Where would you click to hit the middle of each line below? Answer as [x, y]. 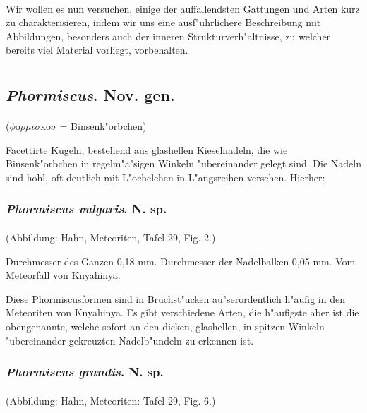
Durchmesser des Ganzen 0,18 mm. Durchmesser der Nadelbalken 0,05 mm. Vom [181, 261]
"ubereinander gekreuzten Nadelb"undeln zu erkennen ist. [130, 340]
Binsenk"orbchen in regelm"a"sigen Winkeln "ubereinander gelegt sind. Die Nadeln [183, 163]
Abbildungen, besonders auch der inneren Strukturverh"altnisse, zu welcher [168, 36]
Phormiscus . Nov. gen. [90, 95]
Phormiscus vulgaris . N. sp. [86, 209]
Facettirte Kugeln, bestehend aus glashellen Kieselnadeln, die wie [147, 149]
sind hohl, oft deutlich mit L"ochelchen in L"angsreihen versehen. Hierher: [166, 177]
